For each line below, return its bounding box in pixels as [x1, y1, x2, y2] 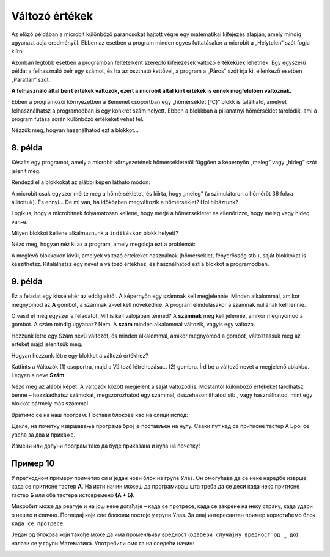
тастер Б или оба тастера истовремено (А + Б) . [11, 491, 135, 498]
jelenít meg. [11, 167, 41, 174]
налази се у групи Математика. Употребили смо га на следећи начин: [11, 539, 195, 547]
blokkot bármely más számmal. [11, 400, 90, 407]
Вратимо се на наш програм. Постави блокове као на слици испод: [11, 411, 189, 418]
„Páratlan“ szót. [11, 76, 51, 83]
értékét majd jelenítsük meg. [11, 341, 82, 348]
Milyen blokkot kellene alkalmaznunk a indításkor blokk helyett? [11, 229, 178, 237]
